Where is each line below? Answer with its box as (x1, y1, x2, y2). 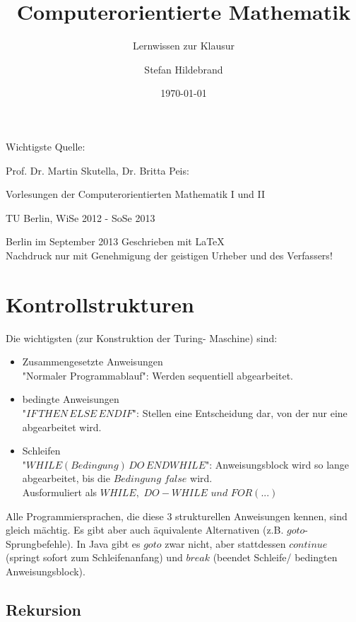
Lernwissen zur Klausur (132, 38, 235, 53)
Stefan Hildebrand (144, 61, 223, 76)
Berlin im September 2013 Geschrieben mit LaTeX (6, 234, 225, 249)
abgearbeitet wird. (22, 419, 102, 434)
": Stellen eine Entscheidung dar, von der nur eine (132, 405, 348, 420)
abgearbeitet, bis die (22, 471, 110, 486)
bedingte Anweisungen (22, 392, 119, 406)
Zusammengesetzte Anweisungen (22, 354, 163, 369)
